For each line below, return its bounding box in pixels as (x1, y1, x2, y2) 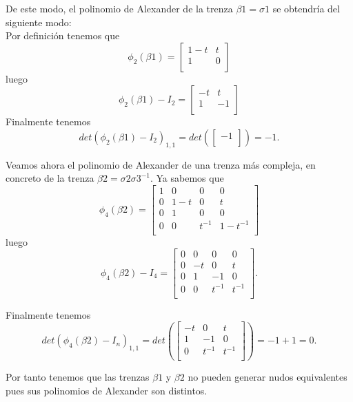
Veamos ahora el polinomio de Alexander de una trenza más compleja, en (6, 157, 316, 171)
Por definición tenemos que (6, 28, 120, 43)
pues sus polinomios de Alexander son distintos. (6, 383, 208, 397)
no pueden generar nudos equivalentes (188, 370, 347, 384)
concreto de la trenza (6, 171, 94, 185)
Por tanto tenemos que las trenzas (6, 370, 150, 384)
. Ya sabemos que (150, 171, 224, 185)
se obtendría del (272, 1, 340, 15)
